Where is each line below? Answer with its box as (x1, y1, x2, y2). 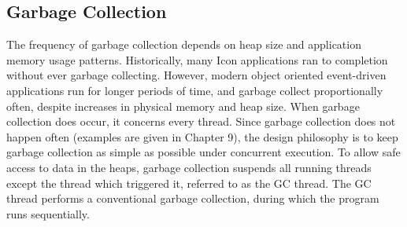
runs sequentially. (6, 205, 90, 222)
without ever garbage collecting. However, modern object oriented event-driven (6, 67, 387, 83)
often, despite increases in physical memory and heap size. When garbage (6, 97, 360, 114)
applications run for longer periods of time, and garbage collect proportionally (6, 82, 383, 98)
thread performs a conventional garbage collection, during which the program (6, 190, 379, 207)
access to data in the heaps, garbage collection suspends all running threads (6, 159, 372, 175)
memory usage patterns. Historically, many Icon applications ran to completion (6, 51, 388, 68)
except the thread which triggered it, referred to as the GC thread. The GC (6, 174, 372, 191)
